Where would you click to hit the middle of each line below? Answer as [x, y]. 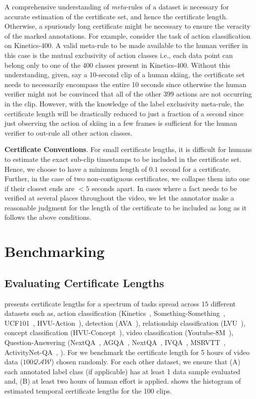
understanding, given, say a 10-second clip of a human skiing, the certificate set [125, 75]
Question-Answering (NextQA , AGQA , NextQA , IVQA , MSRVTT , [115, 342]
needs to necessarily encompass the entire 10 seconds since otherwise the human [126, 84]
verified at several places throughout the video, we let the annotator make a [119, 198]
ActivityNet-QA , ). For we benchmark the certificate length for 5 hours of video [127, 352]
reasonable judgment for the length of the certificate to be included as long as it [126, 207]
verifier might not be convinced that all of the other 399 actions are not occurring [128, 94]
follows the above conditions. [48, 217]
